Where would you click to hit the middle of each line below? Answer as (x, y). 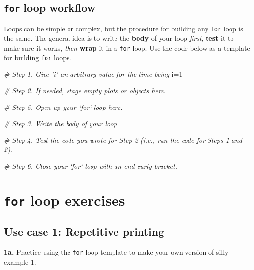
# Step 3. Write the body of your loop (60, 123)
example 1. (20, 261)
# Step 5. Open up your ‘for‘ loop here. (63, 107)
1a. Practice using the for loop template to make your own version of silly (116, 252)
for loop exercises (65, 200)
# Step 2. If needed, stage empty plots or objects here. (85, 90)
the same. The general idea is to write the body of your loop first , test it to (119, 38)
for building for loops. (38, 57)
